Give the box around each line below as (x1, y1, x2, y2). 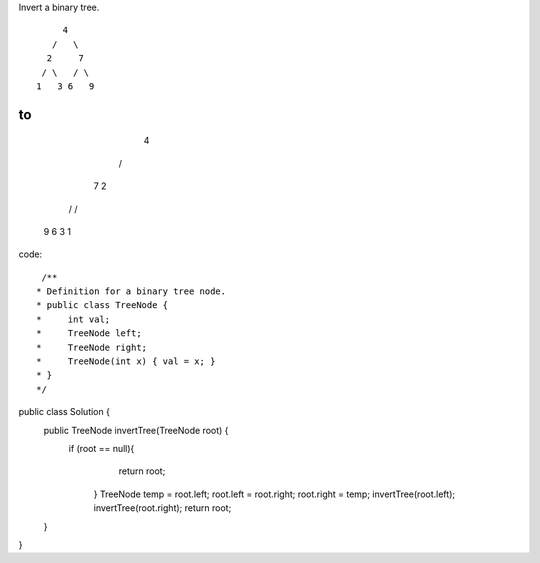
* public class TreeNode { (36, 300, 169, 311)
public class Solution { (18, 406, 110, 418)
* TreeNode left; (36, 328, 142, 339)
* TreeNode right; (36, 341, 148, 353)
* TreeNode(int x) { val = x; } (36, 356, 216, 367)
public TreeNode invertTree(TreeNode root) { (43, 424, 229, 436)
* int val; (36, 313, 111, 325)
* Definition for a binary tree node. (36, 286, 227, 297)
